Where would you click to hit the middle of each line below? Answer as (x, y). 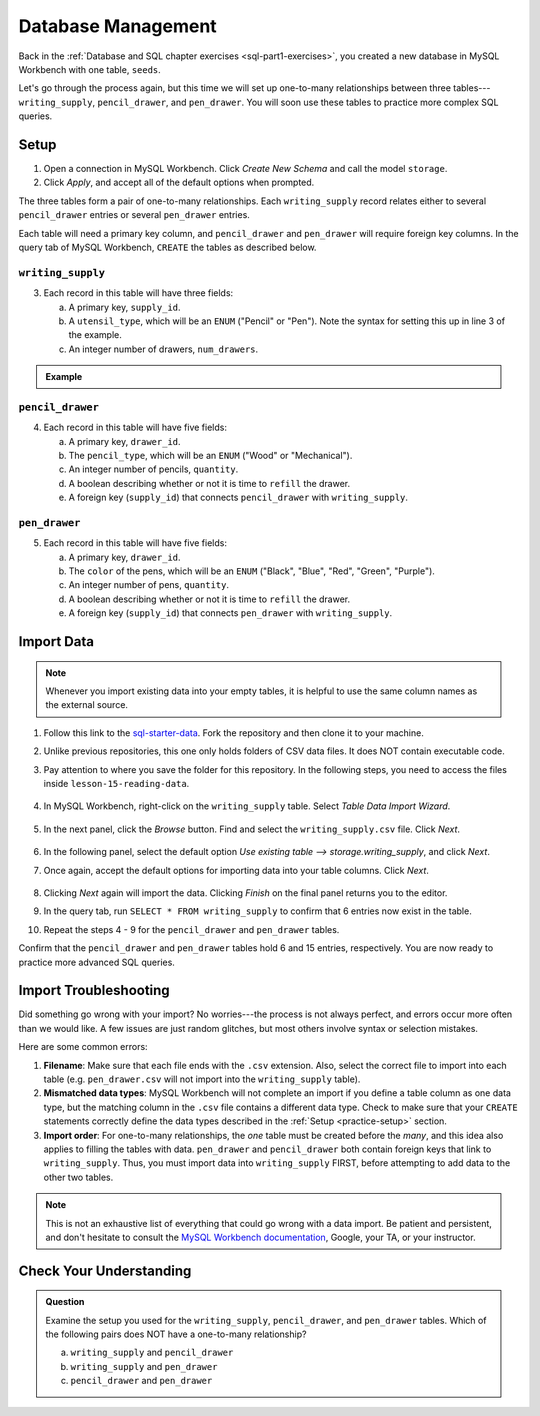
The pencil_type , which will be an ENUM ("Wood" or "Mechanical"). (210, 455)
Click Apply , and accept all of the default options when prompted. (179, 182)
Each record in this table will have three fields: (138, 293)
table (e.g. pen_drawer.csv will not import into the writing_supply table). (202, 1079)
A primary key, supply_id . (124, 307)
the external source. (87, 705)
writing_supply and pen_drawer (144, 1366)
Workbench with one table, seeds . (90, 69)
